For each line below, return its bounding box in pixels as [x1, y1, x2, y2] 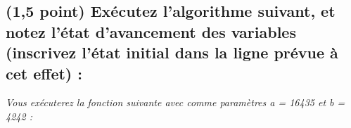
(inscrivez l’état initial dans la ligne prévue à [6, 41, 338, 63]
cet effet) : [6, 62, 82, 84]
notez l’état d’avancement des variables [6, 20, 296, 42]
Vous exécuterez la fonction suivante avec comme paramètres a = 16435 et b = [6, 95, 345, 110]
